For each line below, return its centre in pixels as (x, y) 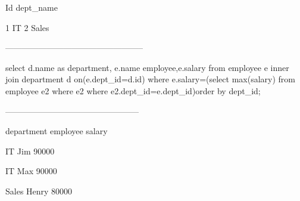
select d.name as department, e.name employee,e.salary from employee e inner (147, 67)
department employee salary (57, 131)
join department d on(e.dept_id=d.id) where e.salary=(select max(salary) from (150, 79)
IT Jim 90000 (30, 151)
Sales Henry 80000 (39, 191)
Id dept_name (32, 7)
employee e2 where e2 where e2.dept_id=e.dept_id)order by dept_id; (133, 90)
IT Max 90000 (31, 171)
